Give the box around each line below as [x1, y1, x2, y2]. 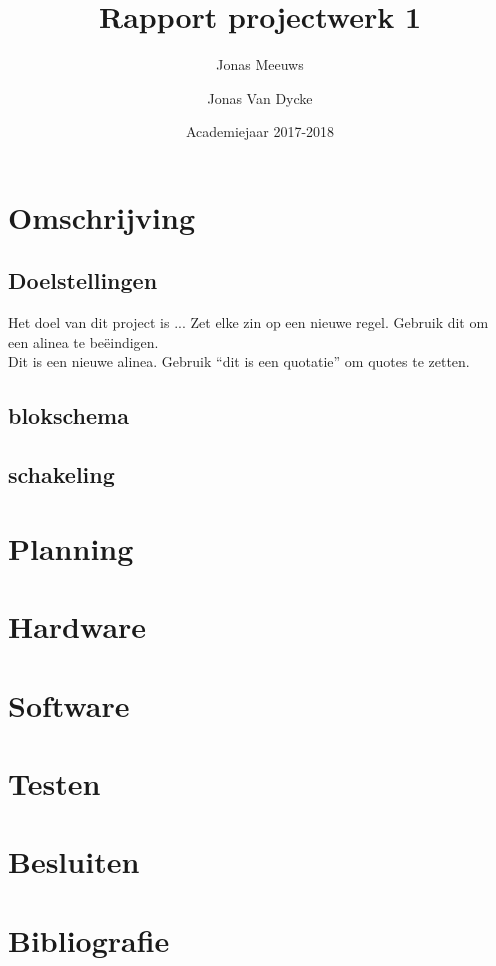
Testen [8, 762, 101, 803]
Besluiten [8, 841, 140, 882]
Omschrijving [8, 196, 195, 237]
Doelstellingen [8, 265, 158, 296]
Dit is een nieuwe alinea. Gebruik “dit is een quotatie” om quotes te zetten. [8, 351, 470, 372]
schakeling [8, 459, 115, 490]
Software [8, 684, 130, 725]
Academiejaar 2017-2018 [185, 121, 335, 142]
